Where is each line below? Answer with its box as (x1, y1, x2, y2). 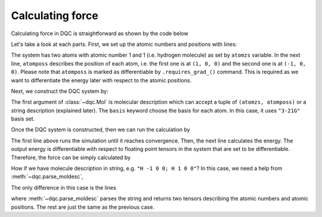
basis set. (11, 115, 35, 122)
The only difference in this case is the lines (11, 184, 116, 191)
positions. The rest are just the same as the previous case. (11, 203, 154, 210)
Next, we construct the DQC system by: (11, 87, 109, 95)
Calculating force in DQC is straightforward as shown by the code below (11, 30, 188, 37)
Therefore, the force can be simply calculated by (11, 154, 131, 161)
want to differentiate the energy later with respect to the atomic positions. (11, 76, 192, 83)
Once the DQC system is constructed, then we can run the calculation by (11, 126, 190, 134)
